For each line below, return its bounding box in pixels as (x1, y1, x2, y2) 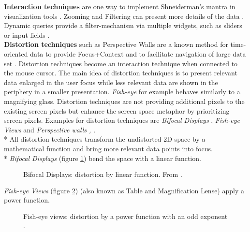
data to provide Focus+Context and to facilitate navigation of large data (30, 48, 246, 58)
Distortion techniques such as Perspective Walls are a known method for (4, 39, 228, 49)
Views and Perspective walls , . (4, 124, 96, 134)
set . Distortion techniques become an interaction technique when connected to (4, 58, 238, 68)
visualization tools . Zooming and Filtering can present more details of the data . (4, 11, 244, 21)
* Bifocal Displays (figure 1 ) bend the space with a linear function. (4, 153, 201, 163)
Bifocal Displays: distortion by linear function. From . (23, 169, 182, 179)
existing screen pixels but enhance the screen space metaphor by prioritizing (4, 105, 230, 116)
